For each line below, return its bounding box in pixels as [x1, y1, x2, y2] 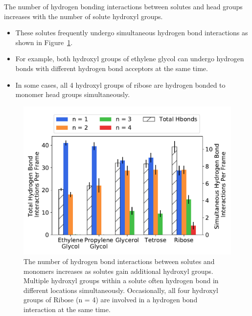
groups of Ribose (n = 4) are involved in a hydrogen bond [23, 294, 198, 305]
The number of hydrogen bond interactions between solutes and [23, 256, 215, 267]
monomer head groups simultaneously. [15, 89, 130, 99]
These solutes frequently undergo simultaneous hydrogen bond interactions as [15, 27, 248, 38]
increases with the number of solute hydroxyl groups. [4, 11, 163, 21]
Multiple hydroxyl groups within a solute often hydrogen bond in [23, 275, 219, 286]
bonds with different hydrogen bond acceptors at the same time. [15, 63, 208, 73]
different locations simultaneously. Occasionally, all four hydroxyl [23, 285, 218, 295]
